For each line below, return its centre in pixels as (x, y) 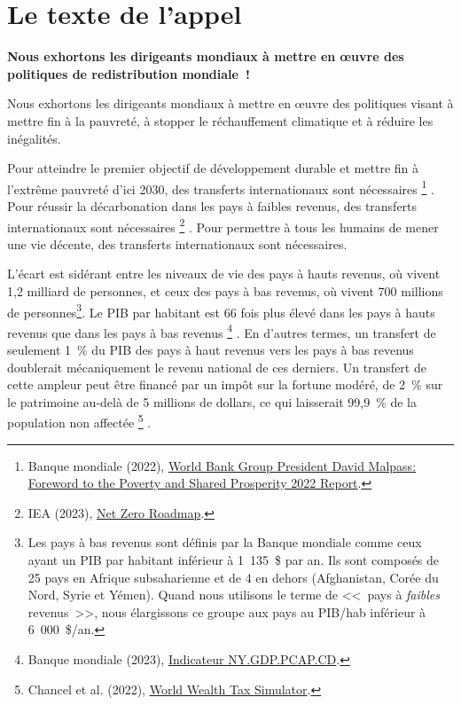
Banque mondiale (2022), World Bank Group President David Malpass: (222, 465)
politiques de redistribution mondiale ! (129, 73)
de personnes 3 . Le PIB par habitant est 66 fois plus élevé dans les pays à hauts (221, 310)
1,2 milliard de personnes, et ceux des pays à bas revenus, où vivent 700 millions (225, 290)
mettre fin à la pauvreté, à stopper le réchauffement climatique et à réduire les (220, 120)
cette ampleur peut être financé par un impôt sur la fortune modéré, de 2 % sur (225, 384)
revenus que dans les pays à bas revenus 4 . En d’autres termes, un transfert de (222, 331)
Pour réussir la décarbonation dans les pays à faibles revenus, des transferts (212, 205)
